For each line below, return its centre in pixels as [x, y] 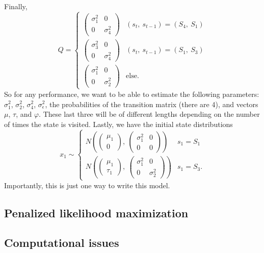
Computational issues [62, 243]
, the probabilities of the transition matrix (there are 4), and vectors [152, 104]
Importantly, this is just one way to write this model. [87, 185]
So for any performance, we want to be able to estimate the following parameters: [132, 94]
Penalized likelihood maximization [96, 212]
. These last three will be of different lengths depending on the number [149, 114]
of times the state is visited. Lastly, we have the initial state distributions [118, 124]
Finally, [16, 6]
